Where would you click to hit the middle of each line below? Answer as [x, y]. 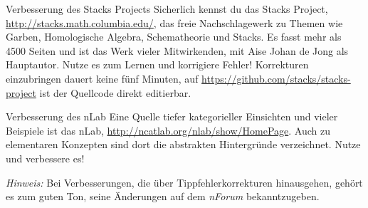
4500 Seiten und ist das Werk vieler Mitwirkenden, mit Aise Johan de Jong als [177, 50]
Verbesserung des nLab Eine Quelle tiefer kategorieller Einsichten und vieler [172, 116]
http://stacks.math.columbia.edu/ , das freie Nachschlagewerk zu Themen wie [174, 22]
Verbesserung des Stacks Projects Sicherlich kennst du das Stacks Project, [167, 9]
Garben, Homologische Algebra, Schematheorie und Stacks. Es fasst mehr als [174, 37]
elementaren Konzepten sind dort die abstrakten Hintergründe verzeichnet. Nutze [183, 144]
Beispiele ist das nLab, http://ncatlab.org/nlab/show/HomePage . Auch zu [168, 130]
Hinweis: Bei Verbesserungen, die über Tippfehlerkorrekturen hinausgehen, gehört [184, 182]
